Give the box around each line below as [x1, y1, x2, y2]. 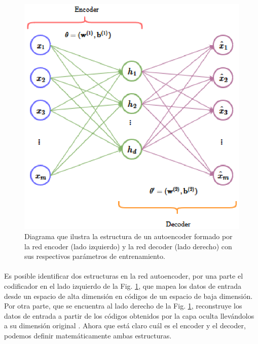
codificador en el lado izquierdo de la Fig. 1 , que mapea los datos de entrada [4, 280, 241, 291]
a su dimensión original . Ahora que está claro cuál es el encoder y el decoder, [4, 320, 246, 331]
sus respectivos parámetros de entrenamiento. [24, 251, 165, 261]
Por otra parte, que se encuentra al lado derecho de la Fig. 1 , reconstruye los [4, 300, 242, 311]
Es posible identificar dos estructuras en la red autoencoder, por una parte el [4, 271, 243, 281]
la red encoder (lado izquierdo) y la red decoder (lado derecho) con [24, 241, 232, 251]
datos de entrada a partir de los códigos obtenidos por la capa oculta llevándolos [4, 310, 254, 321]
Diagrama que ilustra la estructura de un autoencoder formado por [24, 231, 233, 241]
